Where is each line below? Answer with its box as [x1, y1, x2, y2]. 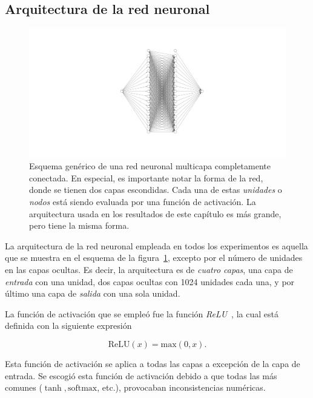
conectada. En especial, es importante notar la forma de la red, [29, 171, 263, 184]
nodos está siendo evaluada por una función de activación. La [29, 195, 256, 207]
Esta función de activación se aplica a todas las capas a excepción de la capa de [5, 357, 300, 369]
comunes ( [5, 381, 42, 394]
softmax [67, 384, 97, 393]
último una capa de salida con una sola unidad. [5, 287, 180, 300]
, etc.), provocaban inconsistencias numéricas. [97, 381, 266, 394]
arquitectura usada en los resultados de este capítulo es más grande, [29, 207, 282, 220]
